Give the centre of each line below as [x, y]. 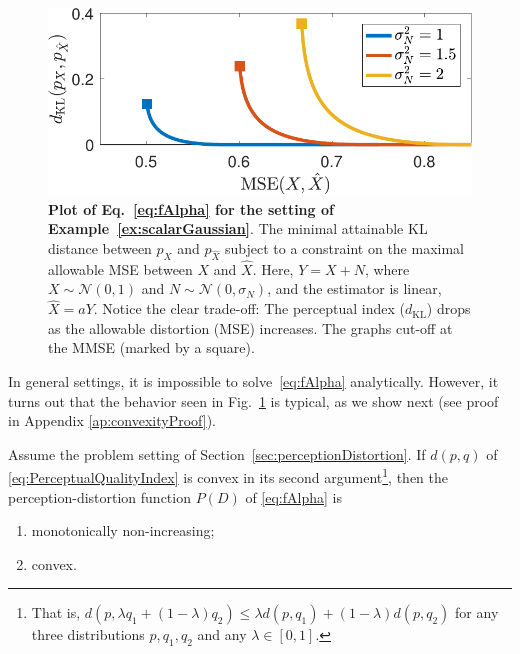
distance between [100, 247]
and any [222, 634]
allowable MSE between [120, 268]
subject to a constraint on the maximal [345, 247]
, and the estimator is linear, [354, 288]
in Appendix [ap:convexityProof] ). [112, 420]
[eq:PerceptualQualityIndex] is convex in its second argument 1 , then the [228, 476]
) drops [448, 308]
